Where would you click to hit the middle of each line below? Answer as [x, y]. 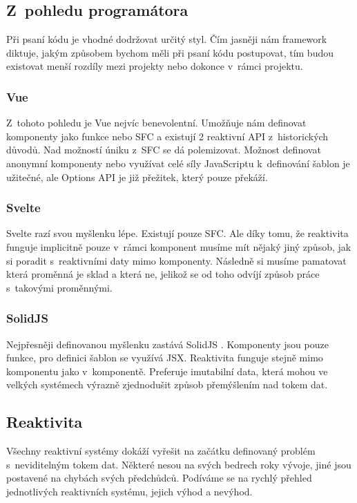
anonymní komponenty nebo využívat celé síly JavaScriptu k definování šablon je [178, 163]
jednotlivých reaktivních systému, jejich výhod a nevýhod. [129, 491]
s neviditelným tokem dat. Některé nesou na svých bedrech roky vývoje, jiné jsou [179, 464]
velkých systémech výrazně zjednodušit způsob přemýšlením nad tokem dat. [167, 385]
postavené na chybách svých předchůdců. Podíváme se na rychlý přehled [159, 478]
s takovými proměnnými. [59, 287]
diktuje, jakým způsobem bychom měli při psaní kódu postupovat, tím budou [170, 52]
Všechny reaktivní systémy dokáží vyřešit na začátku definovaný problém [161, 451]
